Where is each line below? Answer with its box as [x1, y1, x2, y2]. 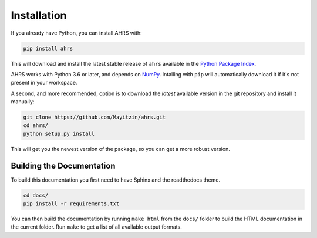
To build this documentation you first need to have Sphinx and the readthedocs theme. [11, 176, 220, 183]
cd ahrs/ [23, 122, 49, 129]
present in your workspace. [11, 79, 77, 86]
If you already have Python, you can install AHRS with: [11, 29, 142, 36]
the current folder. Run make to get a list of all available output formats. [11, 223, 182, 230]
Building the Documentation [11, 160, 116, 170]
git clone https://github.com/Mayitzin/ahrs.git [23, 114, 166, 120]
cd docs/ [23, 192, 49, 199]
